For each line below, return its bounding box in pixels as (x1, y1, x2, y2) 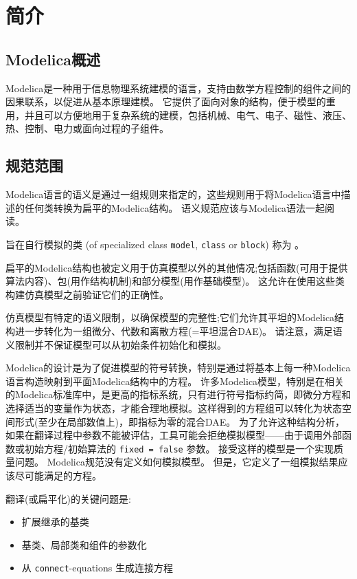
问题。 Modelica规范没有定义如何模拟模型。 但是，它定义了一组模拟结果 (14, 455, 338, 469)
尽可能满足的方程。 (14, 468, 102, 482)
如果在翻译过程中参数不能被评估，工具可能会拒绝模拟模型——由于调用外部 (5, 428, 342, 442)
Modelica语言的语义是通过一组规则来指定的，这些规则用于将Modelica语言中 (5, 187, 341, 201)
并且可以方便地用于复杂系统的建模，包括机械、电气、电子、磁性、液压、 (24, 107, 352, 122)
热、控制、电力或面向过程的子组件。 (5, 121, 169, 135)
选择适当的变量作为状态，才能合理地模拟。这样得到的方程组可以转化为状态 (5, 400, 342, 415)
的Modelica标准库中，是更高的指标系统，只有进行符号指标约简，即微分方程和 (5, 387, 352, 402)
